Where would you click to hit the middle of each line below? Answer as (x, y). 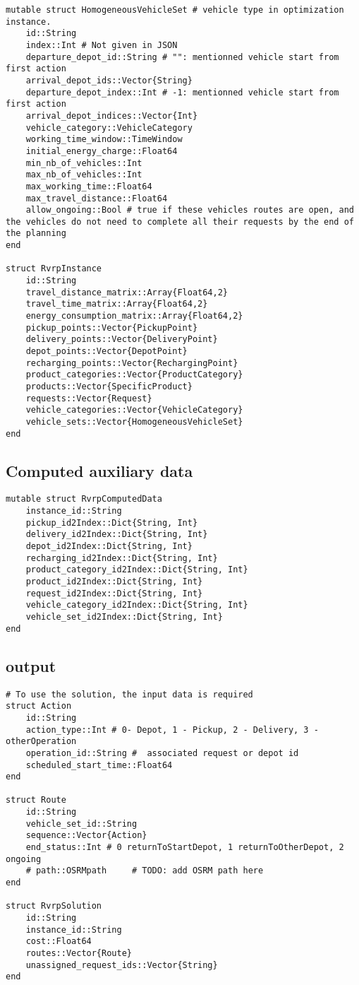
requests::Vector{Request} (89, 398)
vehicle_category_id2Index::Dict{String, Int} (137, 605)
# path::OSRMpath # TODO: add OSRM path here (145, 871)
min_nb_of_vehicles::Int (84, 163)
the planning (36, 234)
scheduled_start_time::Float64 (99, 765)
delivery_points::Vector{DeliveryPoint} (122, 340)
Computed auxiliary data (99, 470)
